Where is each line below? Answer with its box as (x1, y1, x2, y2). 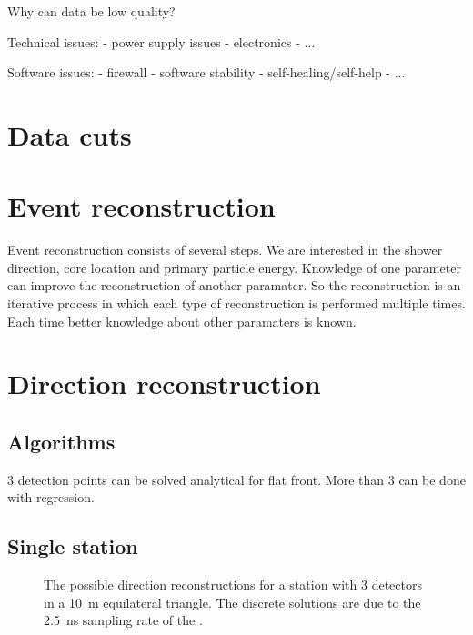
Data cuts (7, 116, 132, 153)
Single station (7, 532, 138, 560)
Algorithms (7, 428, 116, 456)
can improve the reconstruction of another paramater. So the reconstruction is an (7, 276, 461, 295)
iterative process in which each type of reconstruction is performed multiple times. (7, 294, 466, 313)
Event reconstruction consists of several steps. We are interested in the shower (7, 240, 443, 259)
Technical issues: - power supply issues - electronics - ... (7, 32, 316, 51)
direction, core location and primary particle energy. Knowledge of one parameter (7, 257, 461, 277)
